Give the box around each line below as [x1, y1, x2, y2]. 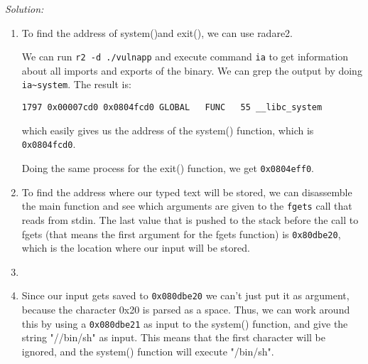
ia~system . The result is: [21, 77, 131, 92]
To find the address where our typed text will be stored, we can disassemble [21, 184, 352, 199]
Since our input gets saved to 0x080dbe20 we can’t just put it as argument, [21, 288, 350, 303]
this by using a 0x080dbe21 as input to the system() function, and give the [21, 316, 348, 331]
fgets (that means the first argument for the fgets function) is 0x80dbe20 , [21, 226, 341, 241]
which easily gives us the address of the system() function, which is [21, 122, 314, 137]
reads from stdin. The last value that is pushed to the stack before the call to [21, 212, 359, 227]
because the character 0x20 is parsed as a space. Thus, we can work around [21, 302, 350, 316]
